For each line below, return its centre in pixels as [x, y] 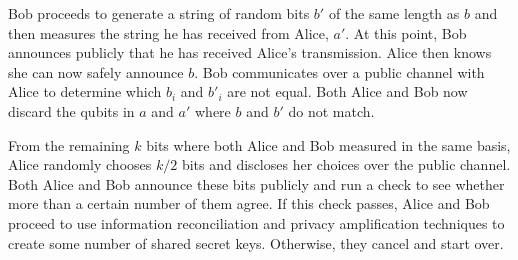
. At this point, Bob [406, 32]
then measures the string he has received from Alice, [168, 32]
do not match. [331, 110]
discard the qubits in [71, 110]
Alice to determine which [85, 91]
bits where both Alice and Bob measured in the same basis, [328, 144]
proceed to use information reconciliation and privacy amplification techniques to [256, 222]
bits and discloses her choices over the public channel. [346, 164]
